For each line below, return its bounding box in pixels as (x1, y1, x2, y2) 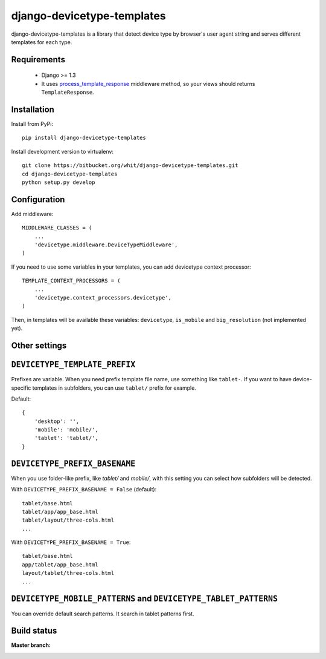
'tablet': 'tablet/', (34, 434, 99, 442)
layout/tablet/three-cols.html (22, 569, 115, 577)
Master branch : (11, 641, 51, 649)
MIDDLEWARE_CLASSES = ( (22, 225, 92, 231)
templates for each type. (11, 38, 72, 45)
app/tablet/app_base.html (22, 561, 99, 568)
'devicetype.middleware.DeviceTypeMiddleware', (34, 241, 178, 248)
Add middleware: (11, 210, 54, 217)
